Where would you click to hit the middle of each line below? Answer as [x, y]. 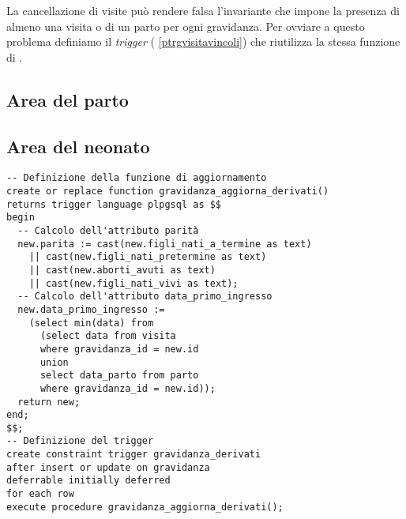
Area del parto [68, 99]
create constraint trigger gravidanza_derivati [134, 455]
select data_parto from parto [119, 376]
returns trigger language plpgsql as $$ [114, 204]
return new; [49, 402]
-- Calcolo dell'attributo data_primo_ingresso [145, 297]
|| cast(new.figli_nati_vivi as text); [133, 283]
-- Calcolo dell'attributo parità [108, 230]
